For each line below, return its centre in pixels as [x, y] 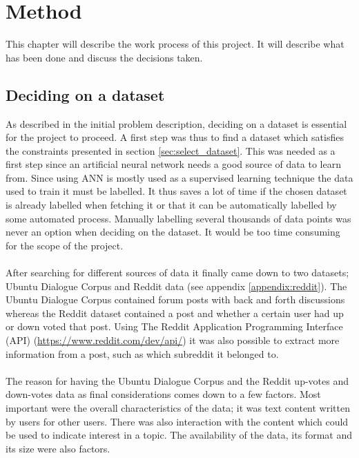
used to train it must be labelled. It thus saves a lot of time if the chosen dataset [176, 191]
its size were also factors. [58, 448]
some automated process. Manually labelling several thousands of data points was [178, 218]
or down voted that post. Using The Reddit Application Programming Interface [174, 326]
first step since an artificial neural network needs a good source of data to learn [173, 164]
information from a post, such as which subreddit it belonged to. [142, 353]
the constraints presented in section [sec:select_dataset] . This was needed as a [171, 150]
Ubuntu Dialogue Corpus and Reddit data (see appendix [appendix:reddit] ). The [176, 286]
